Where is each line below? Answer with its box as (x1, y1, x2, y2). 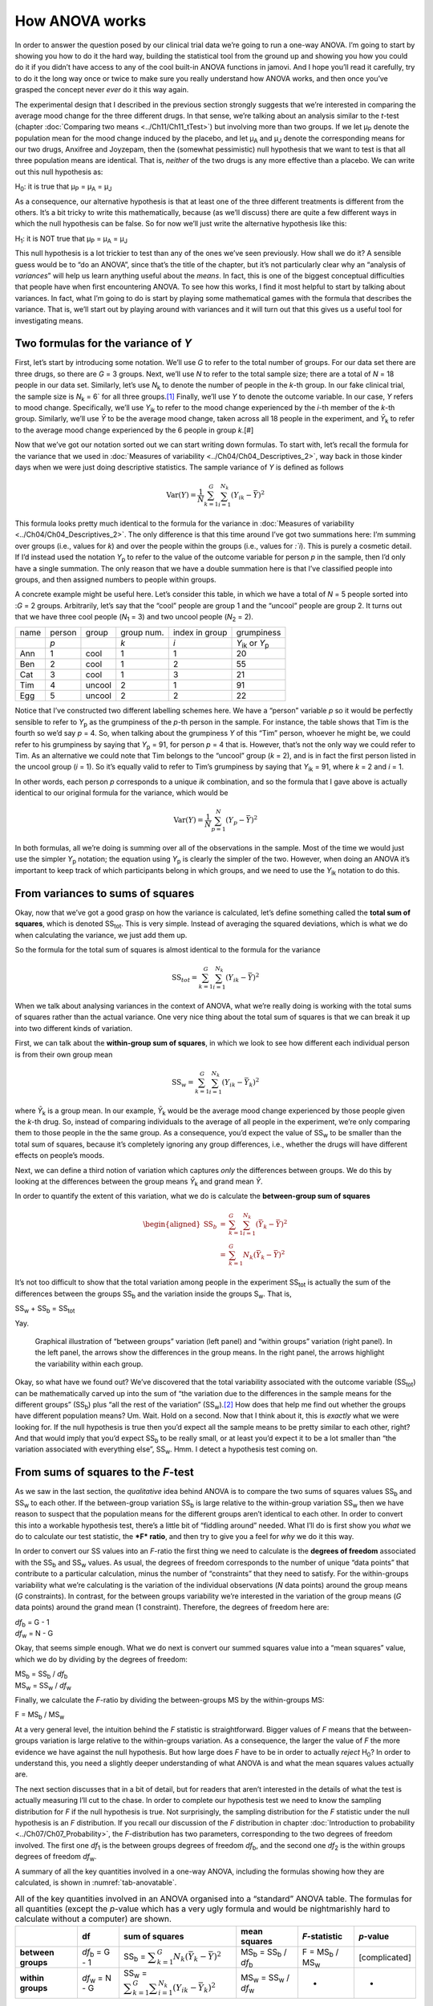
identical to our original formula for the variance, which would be (14, 788, 229, 798)
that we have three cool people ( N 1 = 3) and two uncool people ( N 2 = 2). (14, 612, 254, 623)
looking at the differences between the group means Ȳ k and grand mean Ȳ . (14, 1176, 264, 1188)
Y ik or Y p (236, 637, 269, 650)
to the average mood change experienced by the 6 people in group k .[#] (14, 425, 254, 435)
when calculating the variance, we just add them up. (14, 930, 188, 940)
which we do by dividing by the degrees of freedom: (14, 1654, 188, 1664)
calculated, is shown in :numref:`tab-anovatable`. (14, 1878, 177, 1887)
